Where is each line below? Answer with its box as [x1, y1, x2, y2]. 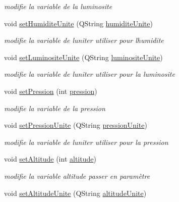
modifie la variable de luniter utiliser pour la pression [4, 136, 168, 147]
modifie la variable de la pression [4, 103, 105, 113]
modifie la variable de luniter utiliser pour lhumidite [4, 35, 164, 45]
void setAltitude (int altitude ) [4, 154, 96, 164]
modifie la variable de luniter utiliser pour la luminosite [4, 69, 175, 79]
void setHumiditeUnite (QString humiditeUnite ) [4, 18, 153, 28]
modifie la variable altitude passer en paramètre [4, 170, 150, 181]
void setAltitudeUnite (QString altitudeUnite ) [4, 187, 147, 198]
